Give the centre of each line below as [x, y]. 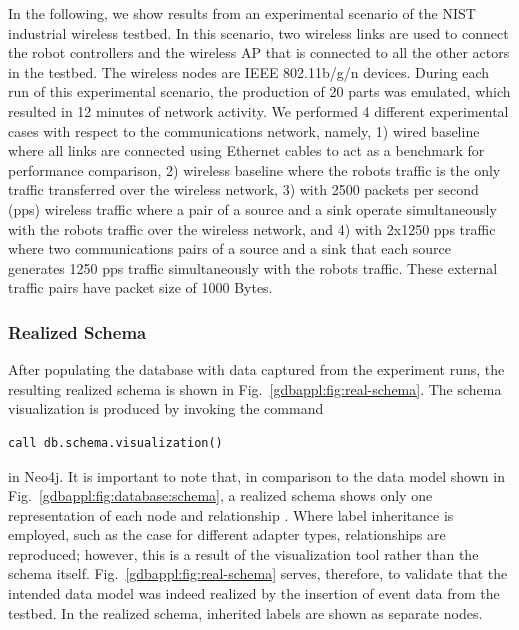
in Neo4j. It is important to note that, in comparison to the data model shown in [256, 475]
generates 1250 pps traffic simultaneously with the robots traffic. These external [253, 267]
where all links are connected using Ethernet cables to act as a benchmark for [246, 150]
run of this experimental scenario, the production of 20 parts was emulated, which [259, 91]
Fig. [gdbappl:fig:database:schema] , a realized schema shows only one [220, 495]
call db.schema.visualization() [115, 442]
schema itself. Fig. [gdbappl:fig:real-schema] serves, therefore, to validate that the [258, 573]
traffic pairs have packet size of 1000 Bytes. [140, 287]
